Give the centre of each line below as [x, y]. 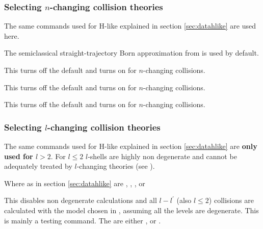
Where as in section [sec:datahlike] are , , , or [75, 183]
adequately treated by [38, 166]
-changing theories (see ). [116, 166]
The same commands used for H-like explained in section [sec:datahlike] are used [130, 26]
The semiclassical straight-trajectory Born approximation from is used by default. [131, 53]
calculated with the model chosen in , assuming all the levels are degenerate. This [131, 210]
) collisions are [231, 200]
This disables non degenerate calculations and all [81, 200]
